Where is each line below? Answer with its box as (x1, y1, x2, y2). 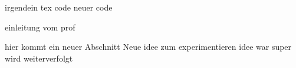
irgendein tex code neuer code (5, 1, 113, 13)
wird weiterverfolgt (5, 52, 73, 64)
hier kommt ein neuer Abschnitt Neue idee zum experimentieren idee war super (5, 40, 292, 53)
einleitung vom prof (5, 21, 75, 33)
